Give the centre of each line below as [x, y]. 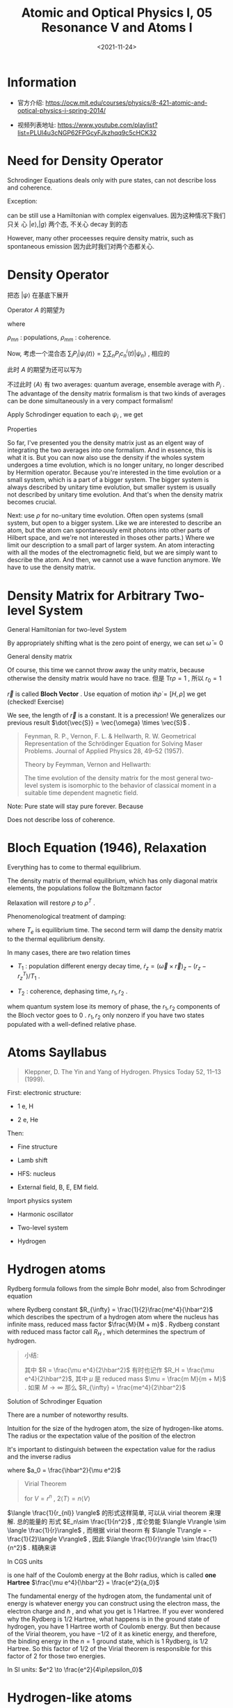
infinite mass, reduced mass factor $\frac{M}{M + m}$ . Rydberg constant [114, 1324]
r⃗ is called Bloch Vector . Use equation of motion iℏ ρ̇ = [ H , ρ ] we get [107, 694]
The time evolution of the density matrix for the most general [111, 778]
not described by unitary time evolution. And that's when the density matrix [115, 495]
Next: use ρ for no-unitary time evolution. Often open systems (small [105, 515]
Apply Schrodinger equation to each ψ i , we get [75, 415]
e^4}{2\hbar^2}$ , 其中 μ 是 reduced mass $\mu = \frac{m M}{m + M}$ [125, 1379]
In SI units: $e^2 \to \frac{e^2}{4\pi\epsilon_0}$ [75, 1669]
